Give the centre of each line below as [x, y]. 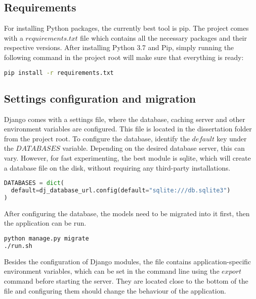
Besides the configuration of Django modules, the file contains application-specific [128, 261]
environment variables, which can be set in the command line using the [112, 271]
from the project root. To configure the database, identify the [97, 138]
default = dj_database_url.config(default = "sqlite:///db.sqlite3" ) [121, 191]
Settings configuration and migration [100, 98]
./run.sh [18, 246]
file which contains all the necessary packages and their [163, 37]
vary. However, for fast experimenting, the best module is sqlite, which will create [128, 158]
